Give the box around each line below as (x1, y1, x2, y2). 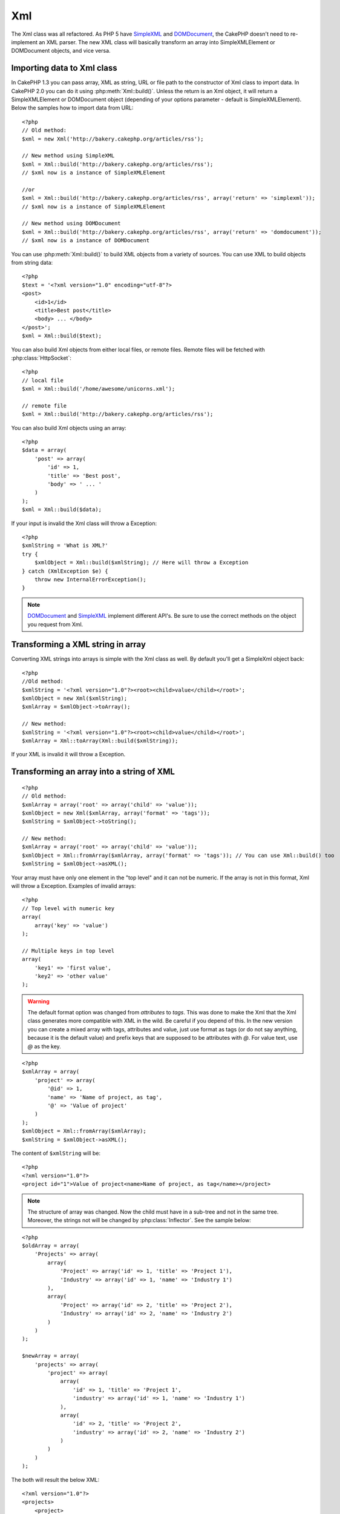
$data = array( (22, 447, 67, 454)
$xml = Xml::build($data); (22, 506, 102, 513)
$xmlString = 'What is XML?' (22, 542, 108, 549)
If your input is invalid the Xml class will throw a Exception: (11, 520, 157, 527)
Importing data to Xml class (11, 63, 117, 73)
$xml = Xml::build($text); (22, 332, 102, 339)
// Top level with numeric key (22, 905, 115, 911)
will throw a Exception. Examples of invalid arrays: (11, 882, 136, 890)
